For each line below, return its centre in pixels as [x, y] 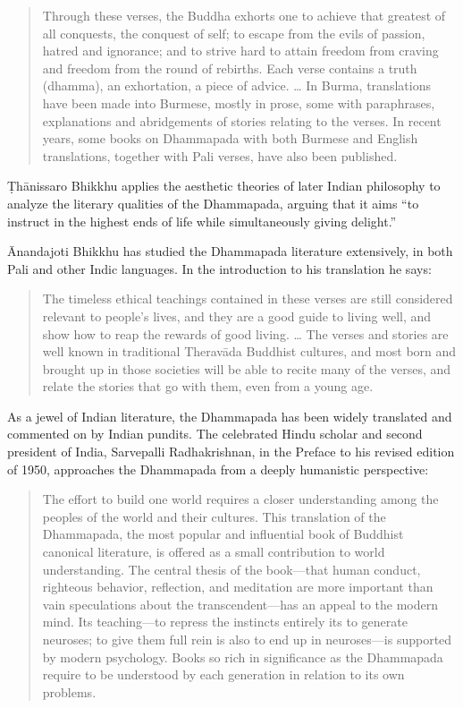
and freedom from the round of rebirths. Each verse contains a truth [230, 68]
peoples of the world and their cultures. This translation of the [214, 516]
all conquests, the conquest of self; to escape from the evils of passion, [234, 33]
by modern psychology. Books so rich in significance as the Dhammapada [243, 657]
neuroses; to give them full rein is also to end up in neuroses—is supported [247, 639]
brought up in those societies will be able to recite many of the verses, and [247, 368]
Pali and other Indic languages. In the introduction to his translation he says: [219, 268]
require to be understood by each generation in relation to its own [223, 674]
